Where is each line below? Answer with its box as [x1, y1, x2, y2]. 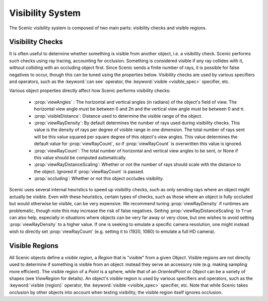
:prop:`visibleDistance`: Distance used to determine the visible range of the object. [34, 113, 203, 119]
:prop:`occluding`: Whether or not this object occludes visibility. [34, 175, 164, 181]
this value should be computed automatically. [34, 154, 127, 160]
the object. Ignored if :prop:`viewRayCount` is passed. [34, 168, 144, 174]
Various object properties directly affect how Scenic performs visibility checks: [9, 87, 171, 94]
